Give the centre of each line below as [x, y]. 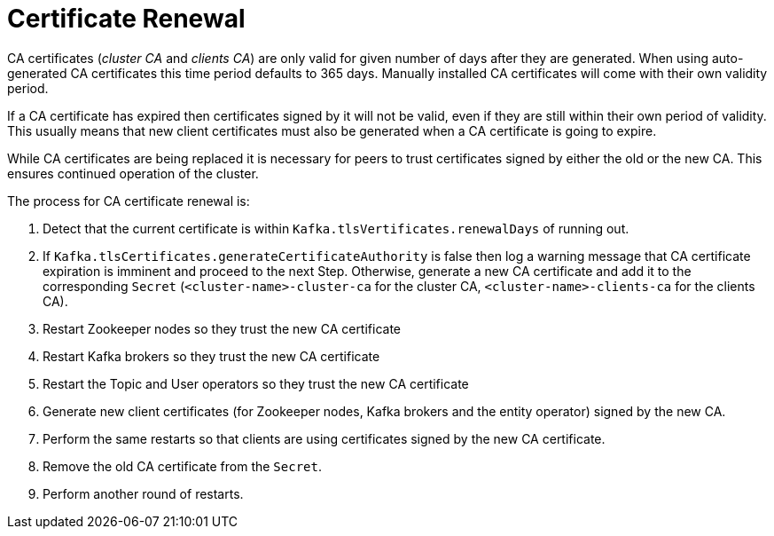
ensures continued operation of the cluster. [133, 173]
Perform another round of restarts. [143, 493]
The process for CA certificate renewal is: [129, 201]
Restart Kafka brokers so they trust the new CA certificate [211, 356]
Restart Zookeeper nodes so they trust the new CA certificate [222, 328]
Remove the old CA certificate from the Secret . [182, 466]
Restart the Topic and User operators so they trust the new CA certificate [256, 383]
